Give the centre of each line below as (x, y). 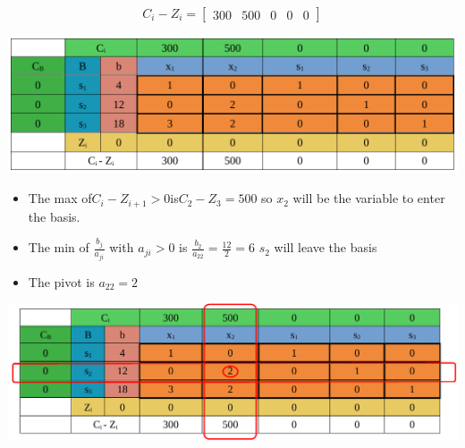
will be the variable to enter (369, 198)
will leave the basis (325, 247)
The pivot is (61, 281)
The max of (60, 198)
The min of (59, 247)
